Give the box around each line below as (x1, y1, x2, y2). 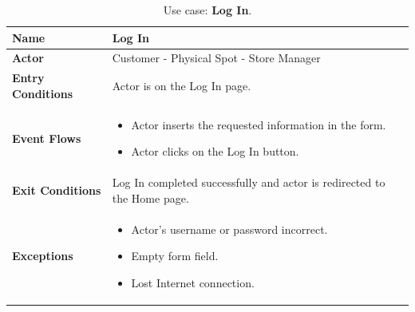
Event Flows (12, 129, 81, 146)
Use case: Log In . (163, 2, 252, 18)
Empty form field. (131, 247, 219, 264)
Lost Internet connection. (131, 274, 255, 290)
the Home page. (112, 189, 189, 206)
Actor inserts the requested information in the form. (131, 116, 386, 132)
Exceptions (12, 247, 73, 264)
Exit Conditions (12, 181, 101, 198)
